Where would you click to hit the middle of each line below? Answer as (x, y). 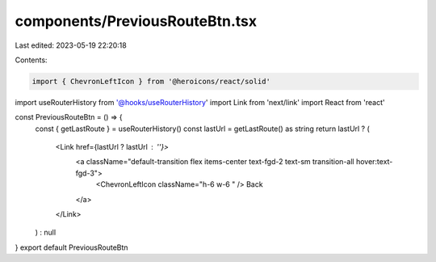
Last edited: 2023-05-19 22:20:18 (71, 45)
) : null (46, 232)
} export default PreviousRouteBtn (71, 247)
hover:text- (374, 162)
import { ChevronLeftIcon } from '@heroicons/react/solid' (151, 81)
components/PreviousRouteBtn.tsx (136, 21)
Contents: (31, 60)
